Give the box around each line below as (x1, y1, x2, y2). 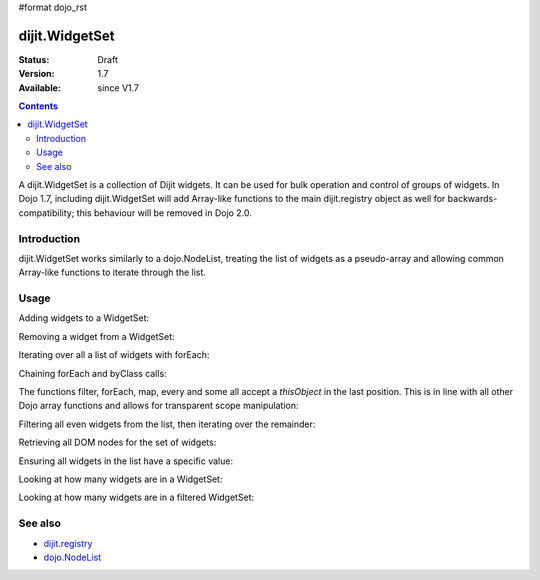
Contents (18, 100, 59, 112)
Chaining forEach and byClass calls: (18, 367, 167, 379)
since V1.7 (97, 81, 140, 94)
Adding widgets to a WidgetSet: (18, 312, 150, 324)
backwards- (447, 193, 498, 205)
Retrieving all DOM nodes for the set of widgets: (18, 436, 217, 449)
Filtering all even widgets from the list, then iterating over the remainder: (18, 418, 316, 430)
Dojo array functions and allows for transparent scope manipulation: (18, 400, 299, 412)
